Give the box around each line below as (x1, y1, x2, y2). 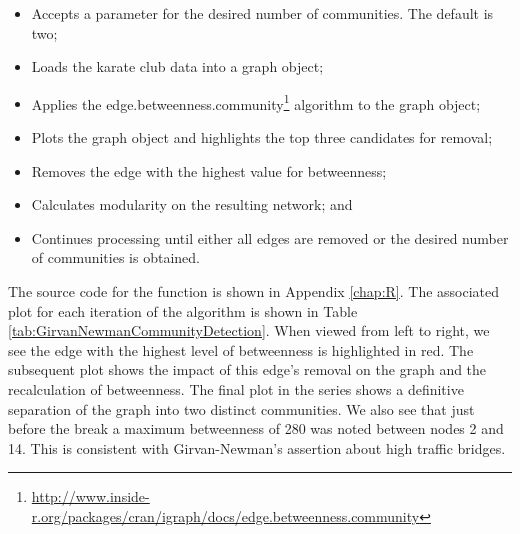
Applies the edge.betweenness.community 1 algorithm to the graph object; (31, 90, 481, 114)
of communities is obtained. (31, 247, 200, 268)
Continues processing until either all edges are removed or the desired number (31, 227, 509, 248)
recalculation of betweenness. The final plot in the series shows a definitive (8, 378, 464, 399)
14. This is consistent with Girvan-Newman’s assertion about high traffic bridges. (8, 437, 506, 458)
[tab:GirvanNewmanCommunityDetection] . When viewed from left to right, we (8, 320, 490, 341)
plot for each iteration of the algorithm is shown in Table (8, 300, 358, 321)
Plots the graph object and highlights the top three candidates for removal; (31, 127, 493, 148)
